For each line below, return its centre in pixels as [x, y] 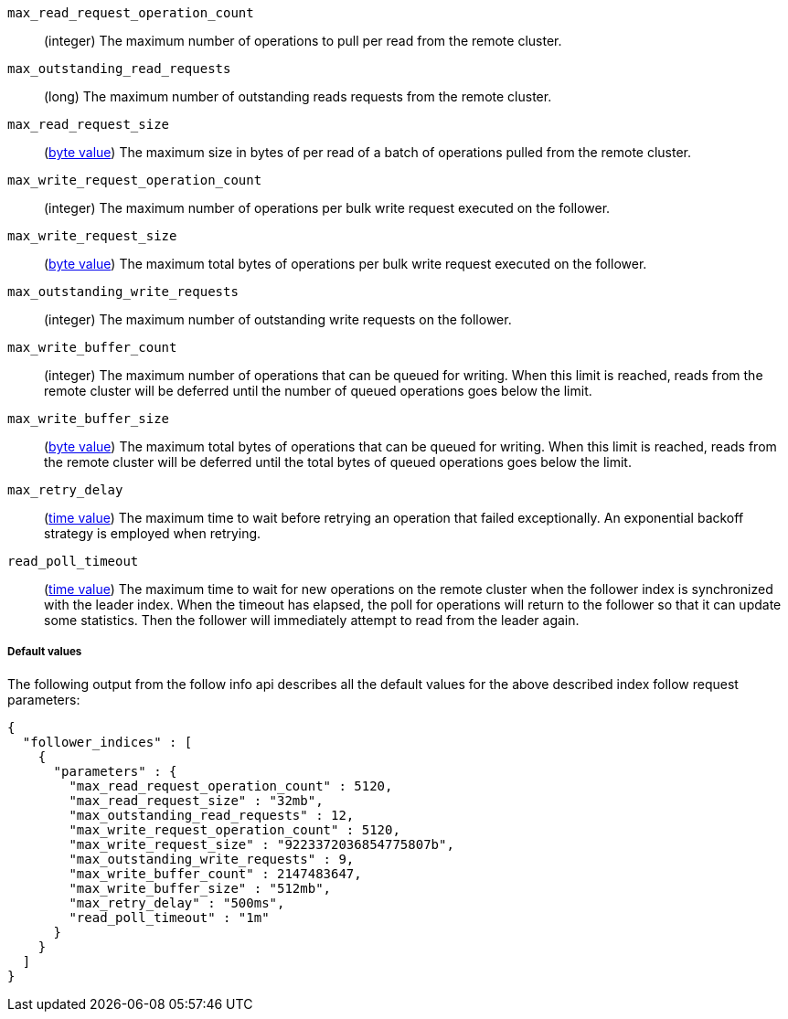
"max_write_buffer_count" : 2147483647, [215, 873]
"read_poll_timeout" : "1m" [169, 917]
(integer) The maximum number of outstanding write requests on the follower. [278, 319]
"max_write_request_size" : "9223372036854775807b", [261, 844]
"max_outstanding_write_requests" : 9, [212, 859]
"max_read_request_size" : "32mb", [196, 800]
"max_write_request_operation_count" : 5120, [234, 829]
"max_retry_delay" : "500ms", [177, 902]
